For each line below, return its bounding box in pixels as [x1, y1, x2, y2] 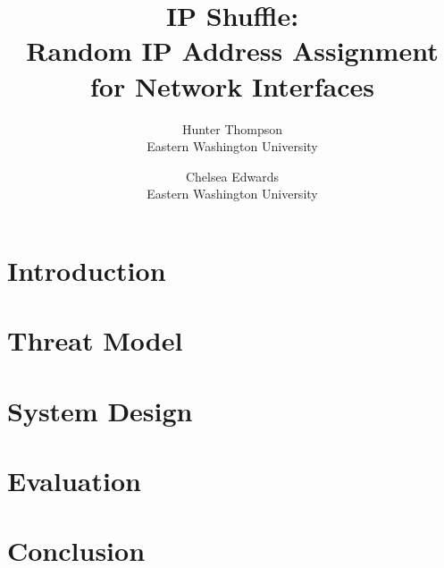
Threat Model [7, 322, 183, 359]
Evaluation [7, 462, 141, 498]
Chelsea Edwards [185, 166, 280, 185]
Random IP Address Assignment [26, 32, 439, 69]
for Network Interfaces [90, 67, 374, 104]
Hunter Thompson [181, 119, 283, 138]
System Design [7, 392, 193, 428]
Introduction [7, 251, 166, 288]
